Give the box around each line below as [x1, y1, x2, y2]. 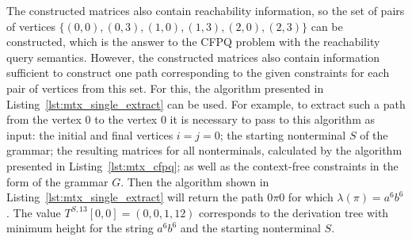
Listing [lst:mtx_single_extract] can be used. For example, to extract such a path [6, 95, 406, 112]
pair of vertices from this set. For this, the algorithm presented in [6, 79, 324, 96]
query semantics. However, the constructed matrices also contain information [6, 48, 380, 65]
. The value [6, 204, 61, 220]
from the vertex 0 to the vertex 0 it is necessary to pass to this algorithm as [6, 111, 375, 128]
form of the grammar [6, 173, 109, 189]
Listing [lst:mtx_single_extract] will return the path [6, 189, 264, 205]
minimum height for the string [6, 220, 154, 236]
